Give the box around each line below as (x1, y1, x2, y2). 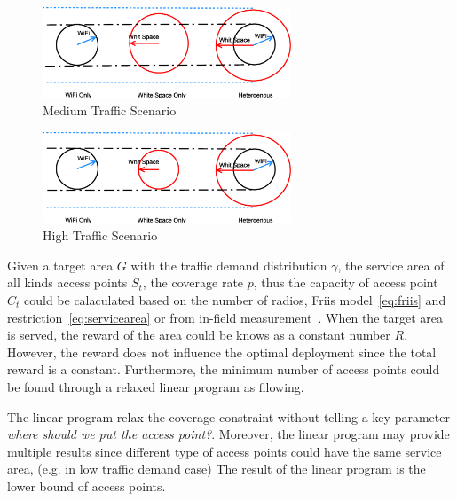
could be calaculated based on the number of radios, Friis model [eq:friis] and (24, 290, 446, 309)
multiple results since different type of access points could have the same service (7, 442, 442, 460)
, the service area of (337, 255, 445, 274)
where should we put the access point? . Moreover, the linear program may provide (7, 425, 450, 443)
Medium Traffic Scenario (43, 101, 177, 120)
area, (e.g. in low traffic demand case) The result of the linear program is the (7, 459, 426, 478)
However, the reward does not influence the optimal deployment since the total (7, 342, 437, 361)
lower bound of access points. (7, 476, 166, 495)
